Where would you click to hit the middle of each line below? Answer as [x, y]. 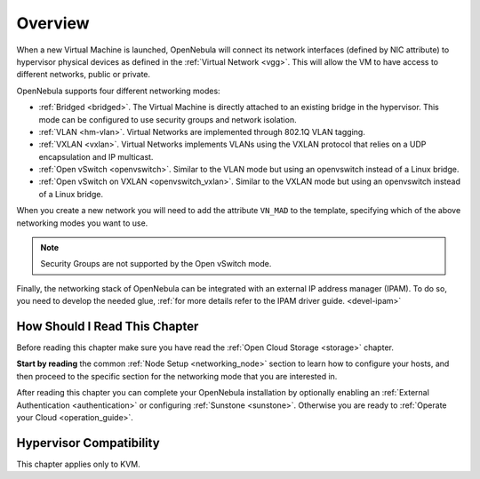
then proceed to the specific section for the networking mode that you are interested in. [177, 376]
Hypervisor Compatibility [88, 443]
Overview [53, 23]
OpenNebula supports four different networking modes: [119, 91]
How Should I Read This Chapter [108, 326]
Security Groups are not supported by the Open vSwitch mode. [156, 264]
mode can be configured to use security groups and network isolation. [168, 119]
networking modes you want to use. [82, 223]
